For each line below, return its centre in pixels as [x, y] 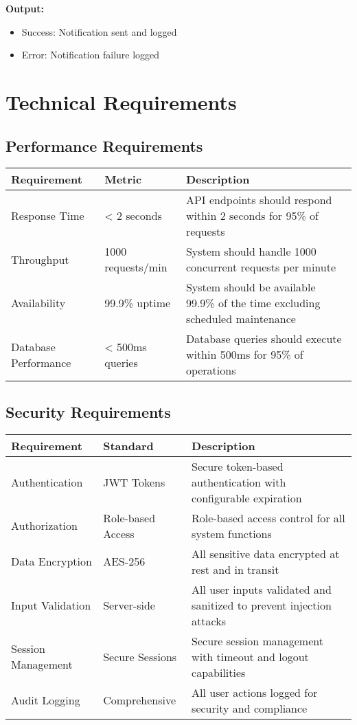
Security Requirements [88, 411]
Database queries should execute [264, 339]
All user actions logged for [255, 692]
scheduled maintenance [241, 319]
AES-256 [124, 561]
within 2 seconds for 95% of [252, 216]
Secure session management [257, 640]
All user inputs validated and [262, 589]
